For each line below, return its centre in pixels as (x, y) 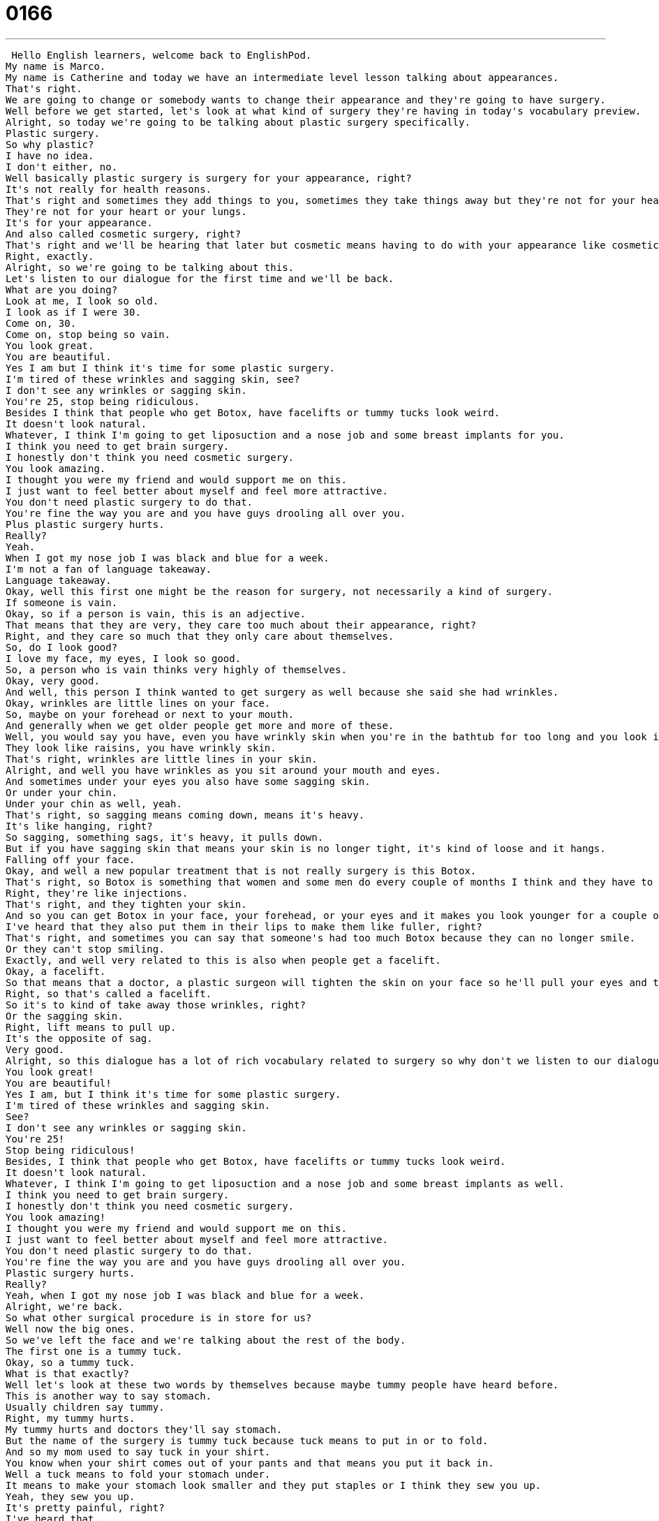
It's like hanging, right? (79, 826)
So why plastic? (50, 144)
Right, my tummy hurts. (71, 1418)
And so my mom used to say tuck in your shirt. (138, 1452)
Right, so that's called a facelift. (109, 993)
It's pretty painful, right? (85, 1507)
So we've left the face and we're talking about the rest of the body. (206, 1340)
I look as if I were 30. (73, 312)
